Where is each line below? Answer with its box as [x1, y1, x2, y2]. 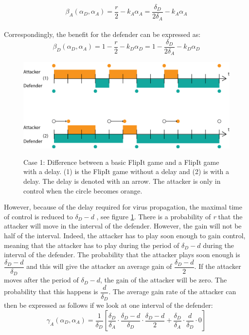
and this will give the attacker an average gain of [26, 261, 172, 271]
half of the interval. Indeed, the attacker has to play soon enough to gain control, [4, 230, 246, 241]
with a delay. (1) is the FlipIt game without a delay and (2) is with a [23, 166, 230, 176]
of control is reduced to [4, 211, 73, 221]
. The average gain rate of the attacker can [108, 286, 236, 297]
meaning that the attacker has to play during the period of [4, 240, 179, 250]
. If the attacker [194, 261, 241, 271]
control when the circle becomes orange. [23, 185, 142, 195]
